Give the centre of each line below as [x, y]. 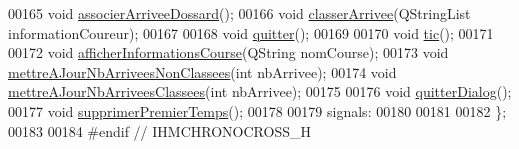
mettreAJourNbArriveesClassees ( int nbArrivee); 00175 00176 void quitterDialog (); [260, 91]
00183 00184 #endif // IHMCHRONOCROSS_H [159, 130]
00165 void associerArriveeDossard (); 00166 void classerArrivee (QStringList [239, 13]
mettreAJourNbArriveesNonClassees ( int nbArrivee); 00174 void [202, 71]
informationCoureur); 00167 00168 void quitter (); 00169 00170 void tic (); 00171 [251, 32]
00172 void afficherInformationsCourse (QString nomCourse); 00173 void [228, 52]
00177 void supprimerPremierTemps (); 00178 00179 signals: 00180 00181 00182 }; [257, 110]
